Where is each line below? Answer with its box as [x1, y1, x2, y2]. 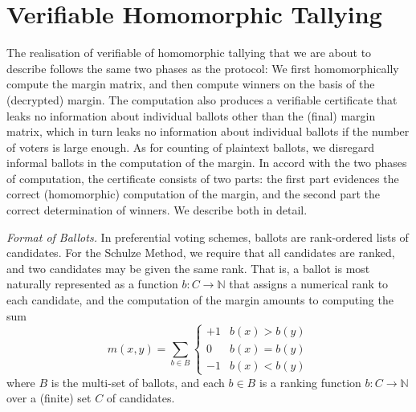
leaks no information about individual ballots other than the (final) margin [6, 107, 376, 124]
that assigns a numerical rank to [229, 275, 389, 292]
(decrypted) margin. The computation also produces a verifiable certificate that [6, 91, 398, 108]
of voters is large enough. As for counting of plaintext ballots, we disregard [6, 138, 374, 155]
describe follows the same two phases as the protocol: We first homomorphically [6, 59, 399, 76]
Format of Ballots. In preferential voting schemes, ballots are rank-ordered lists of [6, 228, 409, 245]
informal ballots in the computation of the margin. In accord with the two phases [6, 154, 407, 171]
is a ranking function [259, 373, 361, 390]
